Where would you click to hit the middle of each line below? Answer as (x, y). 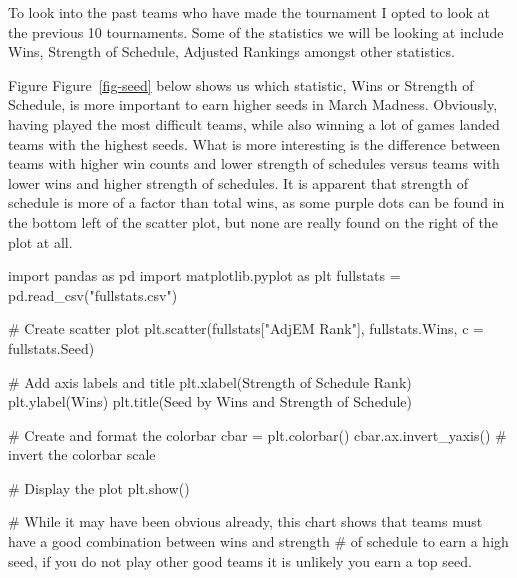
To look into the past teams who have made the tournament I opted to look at (249, 12)
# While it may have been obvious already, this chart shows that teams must (245, 521)
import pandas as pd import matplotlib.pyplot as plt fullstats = (204, 275)
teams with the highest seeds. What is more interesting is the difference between (254, 143)
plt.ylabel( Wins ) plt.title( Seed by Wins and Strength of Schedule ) (210, 401)
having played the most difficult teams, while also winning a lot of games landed (254, 123)
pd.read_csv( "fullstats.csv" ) (93, 294)
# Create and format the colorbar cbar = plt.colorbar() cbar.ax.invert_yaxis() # (257, 434)
